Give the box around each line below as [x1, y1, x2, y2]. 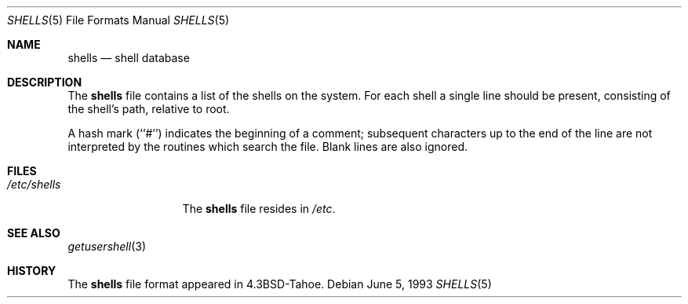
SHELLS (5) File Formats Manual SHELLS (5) [7, 13, 230, 27]
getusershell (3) [67, 240, 147, 253]
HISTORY [7, 264, 56, 277]
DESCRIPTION [7, 75, 82, 89]
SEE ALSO [7, 226, 60, 240]
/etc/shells [7, 178, 61, 191]
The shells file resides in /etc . [182, 202, 336, 215]
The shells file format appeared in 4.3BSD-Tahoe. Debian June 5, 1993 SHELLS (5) [67, 277, 492, 291]
